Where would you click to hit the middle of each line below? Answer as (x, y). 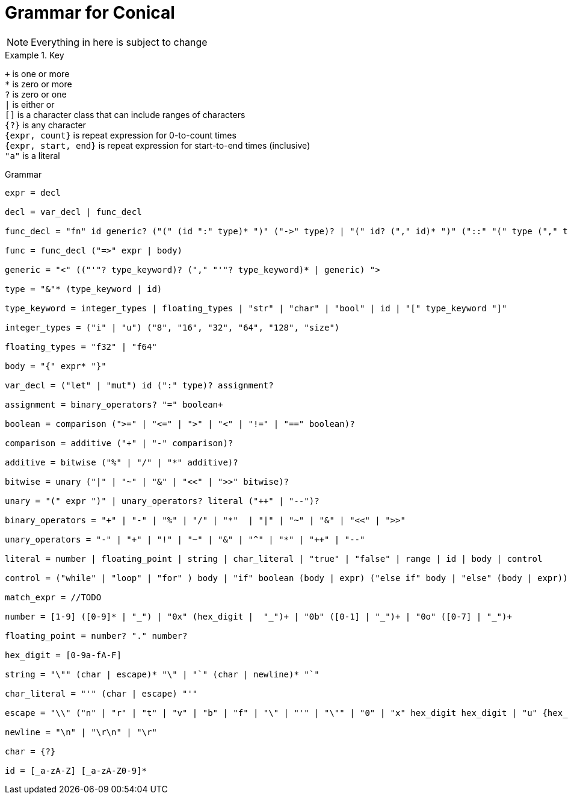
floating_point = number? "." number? (96, 636)
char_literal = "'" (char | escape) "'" (101, 693)
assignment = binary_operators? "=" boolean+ (114, 404)
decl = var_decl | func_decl (73, 212)
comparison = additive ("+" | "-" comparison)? (119, 443)
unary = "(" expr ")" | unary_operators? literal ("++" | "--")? (162, 501)
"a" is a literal (32, 155)
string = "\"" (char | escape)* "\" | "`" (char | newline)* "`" (162, 674)
